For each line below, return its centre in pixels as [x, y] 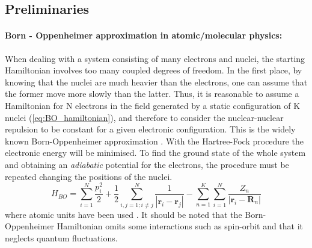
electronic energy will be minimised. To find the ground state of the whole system [155, 153]
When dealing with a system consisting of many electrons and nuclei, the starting [155, 58]
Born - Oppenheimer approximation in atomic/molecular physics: [144, 35]
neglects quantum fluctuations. [61, 237]
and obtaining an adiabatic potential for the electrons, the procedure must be [147, 164]
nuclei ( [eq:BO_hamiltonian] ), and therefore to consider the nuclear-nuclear [144, 117]
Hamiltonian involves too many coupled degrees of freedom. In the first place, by [154, 70]
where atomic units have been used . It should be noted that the [124, 214]
